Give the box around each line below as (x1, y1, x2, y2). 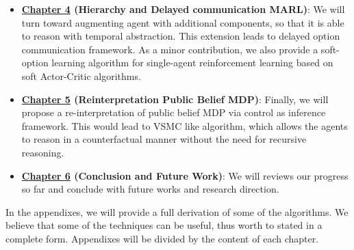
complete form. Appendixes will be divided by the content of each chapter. (5, 231, 319, 245)
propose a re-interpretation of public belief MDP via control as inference (21, 105, 326, 120)
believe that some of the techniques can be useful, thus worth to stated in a (5, 218, 323, 232)
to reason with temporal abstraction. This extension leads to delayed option (21, 29, 340, 43)
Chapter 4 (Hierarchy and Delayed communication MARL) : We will (21, 2, 345, 16)
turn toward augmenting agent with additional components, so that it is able (21, 15, 344, 29)
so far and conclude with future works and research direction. (21, 182, 279, 196)
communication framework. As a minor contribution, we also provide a (21, 42, 318, 56)
